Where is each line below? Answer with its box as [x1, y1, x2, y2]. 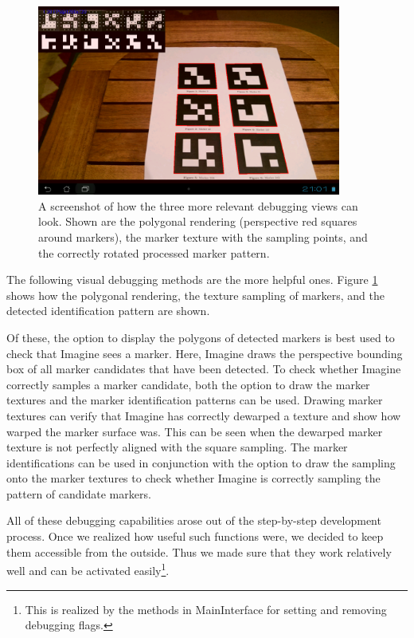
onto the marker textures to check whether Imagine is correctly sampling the [6, 470, 381, 486]
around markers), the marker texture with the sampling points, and [38, 228, 368, 245]
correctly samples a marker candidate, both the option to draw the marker [6, 376, 370, 392]
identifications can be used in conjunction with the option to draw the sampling [6, 454, 396, 471]
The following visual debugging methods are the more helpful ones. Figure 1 [6, 271, 378, 288]
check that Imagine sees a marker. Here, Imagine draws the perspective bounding [6, 345, 403, 361]
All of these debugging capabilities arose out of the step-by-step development [6, 512, 381, 529]
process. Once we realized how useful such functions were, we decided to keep [6, 528, 384, 545]
